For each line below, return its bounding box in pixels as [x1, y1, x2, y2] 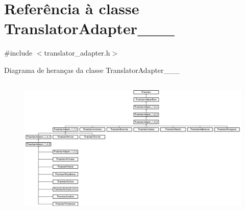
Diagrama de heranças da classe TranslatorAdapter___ [4, 64, 180, 75]
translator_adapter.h [44, 47, 110, 58]
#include [4, 47, 33, 58]
